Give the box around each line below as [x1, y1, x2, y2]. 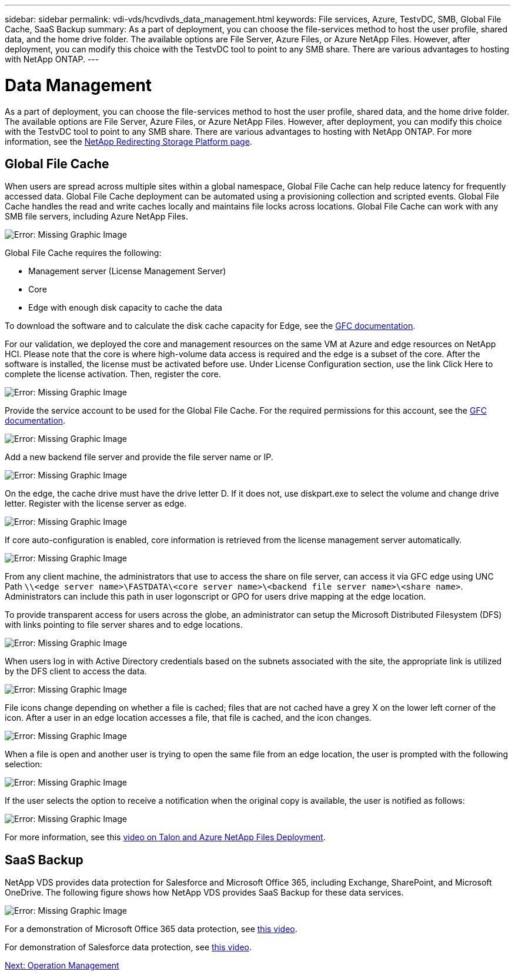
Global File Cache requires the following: [5, 248, 162, 258]
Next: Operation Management [5, 960, 119, 971]
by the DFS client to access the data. [5, 666, 147, 677]
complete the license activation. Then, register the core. [5, 369, 221, 380]
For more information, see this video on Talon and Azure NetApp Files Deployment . [5, 832, 326, 843]
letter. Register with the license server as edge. [5, 498, 187, 509]
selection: [5, 759, 42, 770]
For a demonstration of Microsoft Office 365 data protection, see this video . [5, 924, 297, 934]
